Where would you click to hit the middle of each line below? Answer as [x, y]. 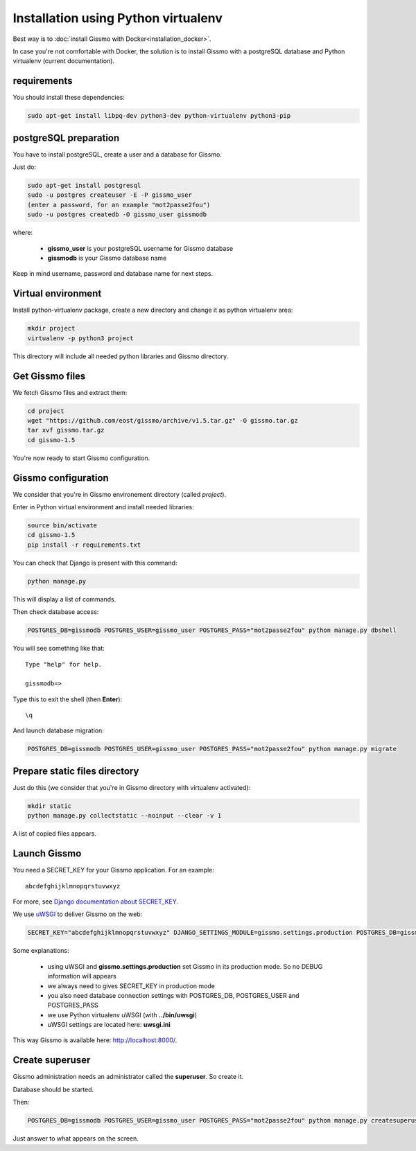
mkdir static [50, 806]
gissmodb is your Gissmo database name [107, 258]
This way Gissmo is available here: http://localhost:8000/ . [95, 1040]
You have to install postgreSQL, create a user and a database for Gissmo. [117, 154]
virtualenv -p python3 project [81, 338]
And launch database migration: [58, 730]
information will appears [82, 976]
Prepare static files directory [76, 771]
